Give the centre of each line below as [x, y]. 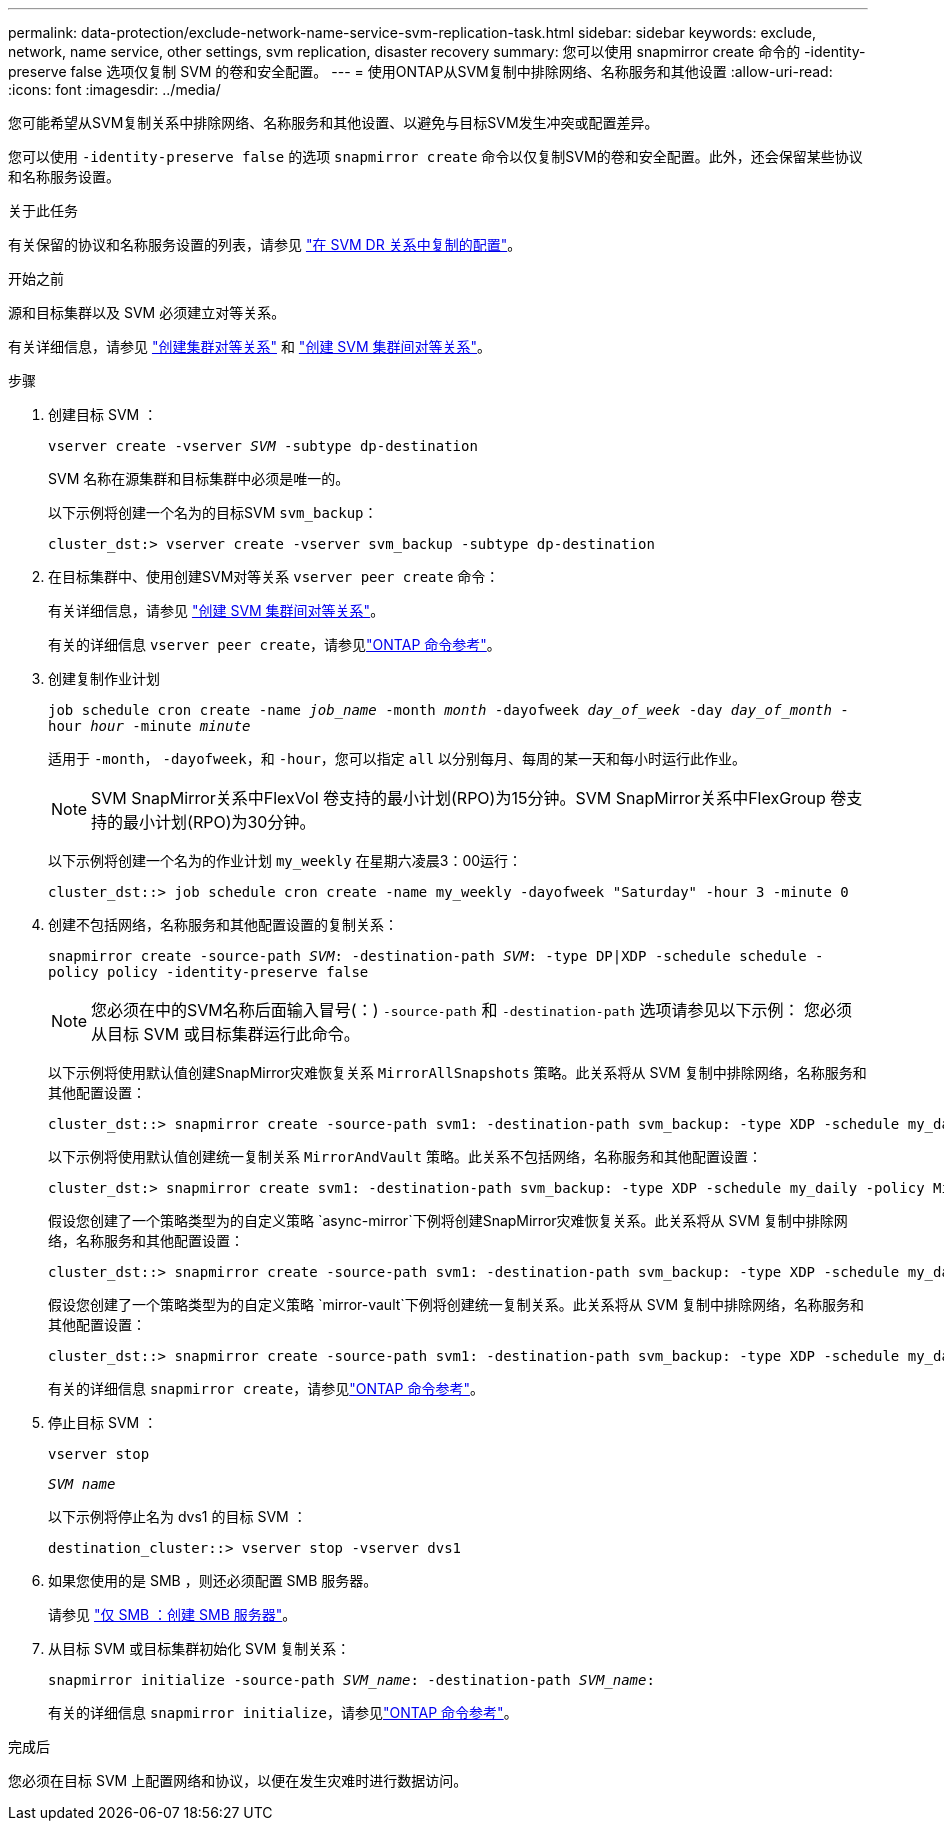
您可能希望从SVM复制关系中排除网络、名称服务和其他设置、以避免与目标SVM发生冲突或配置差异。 [333, 122]
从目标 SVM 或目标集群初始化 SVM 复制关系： [199, 1648]
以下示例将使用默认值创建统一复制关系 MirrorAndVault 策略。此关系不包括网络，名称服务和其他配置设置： [405, 1156]
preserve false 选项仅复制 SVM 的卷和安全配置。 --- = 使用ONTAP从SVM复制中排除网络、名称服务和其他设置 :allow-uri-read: [420, 71]
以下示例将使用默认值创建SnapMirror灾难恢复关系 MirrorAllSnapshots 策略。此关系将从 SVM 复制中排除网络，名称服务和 [457, 1072]
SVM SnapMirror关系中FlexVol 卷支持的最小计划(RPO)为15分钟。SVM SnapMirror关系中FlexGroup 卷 [469, 798]
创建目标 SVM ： [103, 414]
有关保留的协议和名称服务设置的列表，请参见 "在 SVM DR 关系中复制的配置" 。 [265, 244]
